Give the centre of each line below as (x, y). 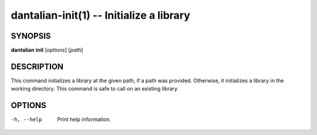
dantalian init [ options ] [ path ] (47, 50)
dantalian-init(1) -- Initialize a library (101, 15)
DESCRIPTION (37, 66)
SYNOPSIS (31, 36)
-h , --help (26, 120)
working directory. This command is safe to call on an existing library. (95, 89)
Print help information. (84, 119)
